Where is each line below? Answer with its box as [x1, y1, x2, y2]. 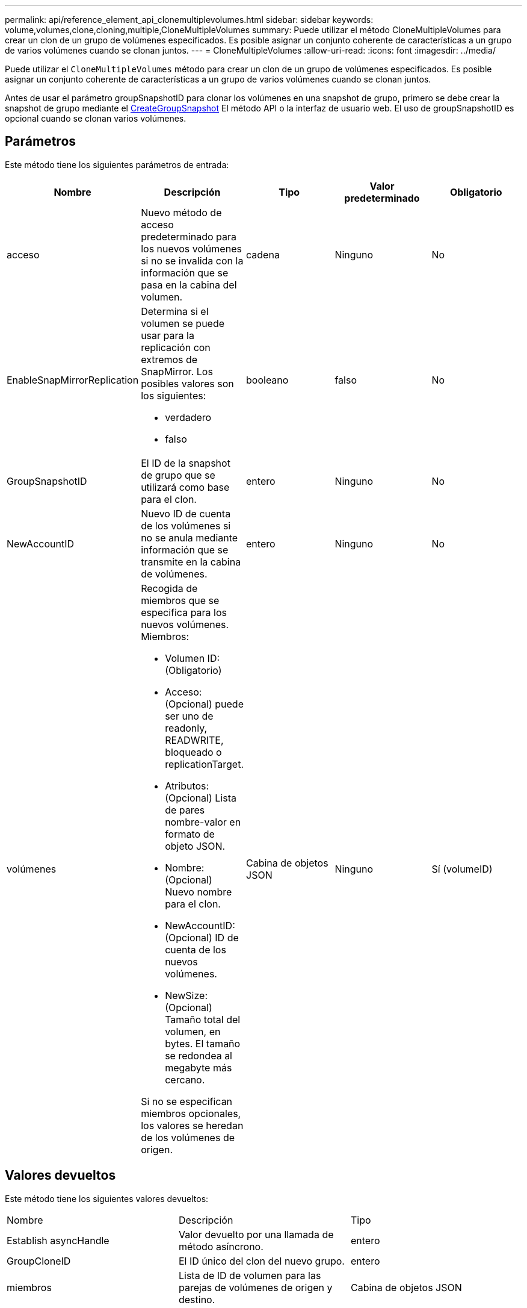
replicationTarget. [165, 758, 244, 770]
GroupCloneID [7, 1254, 71, 1267]
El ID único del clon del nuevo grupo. [178, 1254, 345, 1267]
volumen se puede [141, 317, 225, 329]
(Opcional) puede [165, 697, 244, 710]
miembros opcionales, [141, 1107, 241, 1120]
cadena [246, 248, 280, 261]
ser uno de [165, 709, 214, 722]
